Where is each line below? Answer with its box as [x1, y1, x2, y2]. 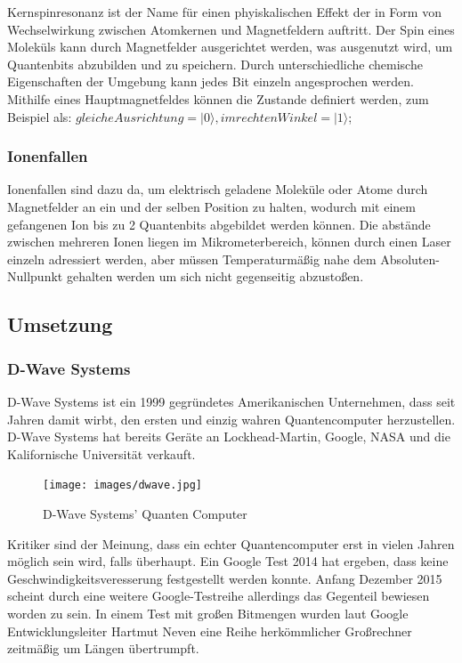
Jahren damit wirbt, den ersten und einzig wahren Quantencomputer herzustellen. [7, 409, 456, 428]
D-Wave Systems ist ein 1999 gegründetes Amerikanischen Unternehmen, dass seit [7, 392, 456, 410]
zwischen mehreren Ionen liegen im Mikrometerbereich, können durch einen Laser [7, 232, 451, 251]
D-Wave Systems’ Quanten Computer [43, 504, 247, 522]
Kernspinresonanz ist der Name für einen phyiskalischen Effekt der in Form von [7, 3, 442, 20]
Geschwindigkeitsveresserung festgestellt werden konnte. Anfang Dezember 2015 [7, 569, 442, 587]
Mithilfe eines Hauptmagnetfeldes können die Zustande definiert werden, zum [7, 89, 429, 108]
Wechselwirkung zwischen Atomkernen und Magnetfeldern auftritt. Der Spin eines [7, 20, 455, 38]
